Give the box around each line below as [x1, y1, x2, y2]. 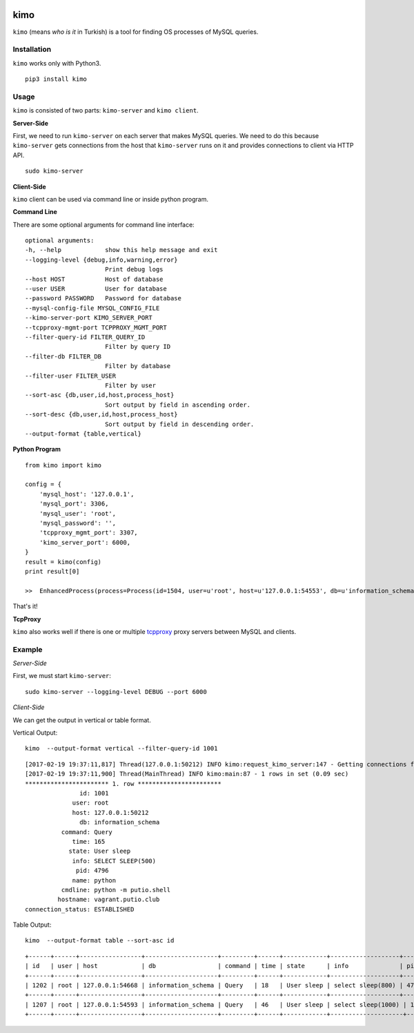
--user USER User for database [25, 285, 167, 293]
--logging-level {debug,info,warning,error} [25, 255, 179, 264]
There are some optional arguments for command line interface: [12, 220, 195, 229]
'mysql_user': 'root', [39, 510, 117, 517]
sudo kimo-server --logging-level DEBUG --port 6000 [25, 688, 207, 695]
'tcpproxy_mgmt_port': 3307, [39, 529, 138, 537]
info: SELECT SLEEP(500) [72, 857, 157, 865]
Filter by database [104, 363, 171, 370]
